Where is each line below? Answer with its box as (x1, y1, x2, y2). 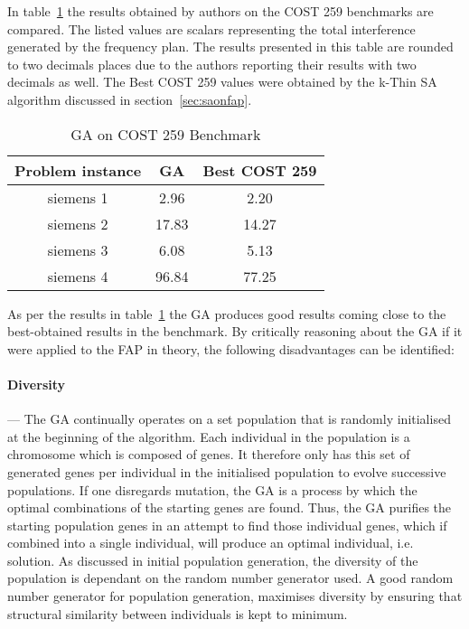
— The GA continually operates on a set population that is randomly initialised (7, 409, 451, 428)
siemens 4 (47, 265, 108, 286)
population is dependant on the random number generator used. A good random (7, 568, 454, 587)
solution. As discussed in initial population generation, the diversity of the (7, 550, 418, 569)
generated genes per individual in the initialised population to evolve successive (7, 462, 446, 481)
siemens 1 (47, 186, 108, 208)
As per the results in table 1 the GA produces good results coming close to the (7, 304, 446, 323)
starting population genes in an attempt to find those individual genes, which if (7, 515, 447, 534)
